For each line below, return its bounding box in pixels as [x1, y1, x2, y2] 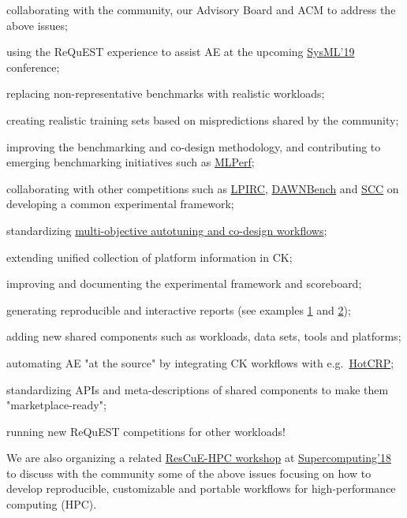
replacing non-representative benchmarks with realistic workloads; [6, 85, 325, 102]
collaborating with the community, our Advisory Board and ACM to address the [6, 2, 396, 17]
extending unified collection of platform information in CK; [6, 248, 293, 265]
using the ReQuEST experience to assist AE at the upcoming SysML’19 [6, 43, 355, 60]
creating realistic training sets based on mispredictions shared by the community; [6, 111, 399, 128]
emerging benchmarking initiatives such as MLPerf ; [6, 154, 255, 170]
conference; [6, 58, 60, 75]
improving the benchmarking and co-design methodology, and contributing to [6, 138, 381, 155]
